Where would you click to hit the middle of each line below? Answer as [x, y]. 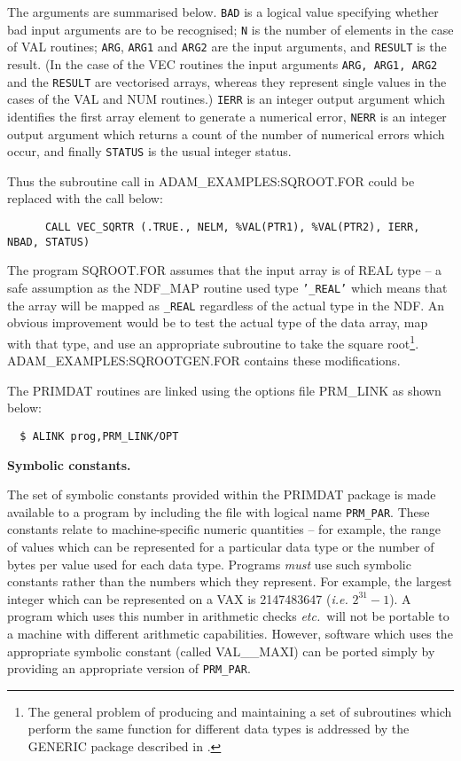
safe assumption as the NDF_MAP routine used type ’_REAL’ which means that [227, 287]
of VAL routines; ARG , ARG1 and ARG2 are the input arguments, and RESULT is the [227, 47]
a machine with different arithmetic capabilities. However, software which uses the [230, 633]
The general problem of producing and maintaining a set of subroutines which [240, 711]
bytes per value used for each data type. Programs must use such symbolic [209, 564]
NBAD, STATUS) [49, 242]
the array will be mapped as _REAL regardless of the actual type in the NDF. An [226, 305]
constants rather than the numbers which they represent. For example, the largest [230, 581]
